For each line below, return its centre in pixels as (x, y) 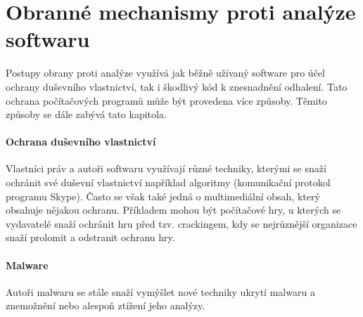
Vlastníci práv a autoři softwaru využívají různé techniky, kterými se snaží (166, 168)
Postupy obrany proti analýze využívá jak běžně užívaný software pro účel (165, 73)
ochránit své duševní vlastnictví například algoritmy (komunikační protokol (168, 182)
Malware (27, 265)
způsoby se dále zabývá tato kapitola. (86, 114)
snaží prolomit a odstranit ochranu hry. (90, 237)
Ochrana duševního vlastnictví (81, 142)
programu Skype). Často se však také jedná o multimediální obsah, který (163, 196)
